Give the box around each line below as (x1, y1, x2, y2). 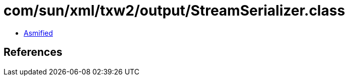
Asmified (24, 28, 53, 37)
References (4, 46, 62, 59)
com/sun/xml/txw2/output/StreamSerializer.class (4, 2, 345, 19)
